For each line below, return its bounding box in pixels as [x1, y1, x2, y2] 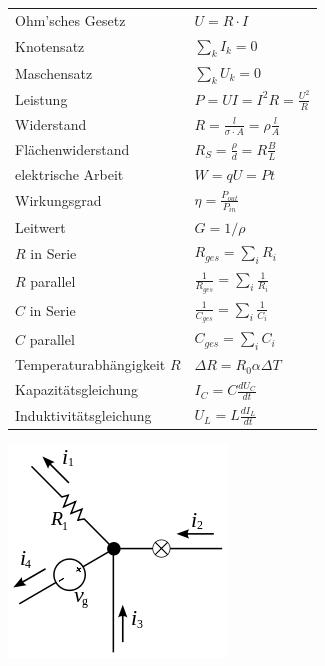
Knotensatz [15, 35, 85, 56]
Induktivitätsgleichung [15, 404, 152, 425]
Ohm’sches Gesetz [15, 9, 126, 30]
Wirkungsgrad [15, 190, 102, 211]
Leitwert [15, 216, 66, 237]
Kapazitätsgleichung [15, 379, 138, 400]
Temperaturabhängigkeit [15, 354, 166, 375]
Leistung [15, 88, 68, 109]
